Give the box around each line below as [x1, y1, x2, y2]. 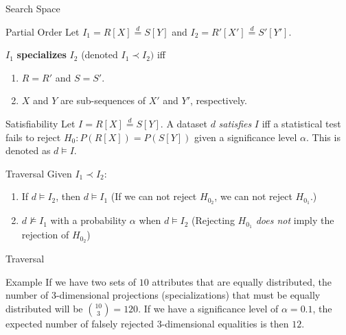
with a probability [50, 213, 127, 227]
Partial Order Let [5, 24, 80, 38]
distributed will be [5, 301, 83, 315]
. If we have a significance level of [138, 301, 279, 315]
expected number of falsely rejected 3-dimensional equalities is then [5, 316, 289, 330]
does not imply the [255, 213, 334, 227]
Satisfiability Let [5, 116, 76, 130]
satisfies [218, 116, 252, 130]
